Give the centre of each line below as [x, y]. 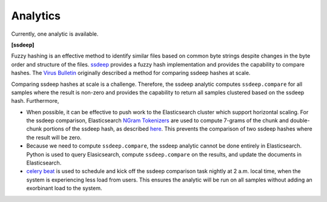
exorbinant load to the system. [64, 188]
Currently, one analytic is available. [55, 34]
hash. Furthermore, [35, 101]
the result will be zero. [54, 137]
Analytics [36, 16]
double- [300, 120]
